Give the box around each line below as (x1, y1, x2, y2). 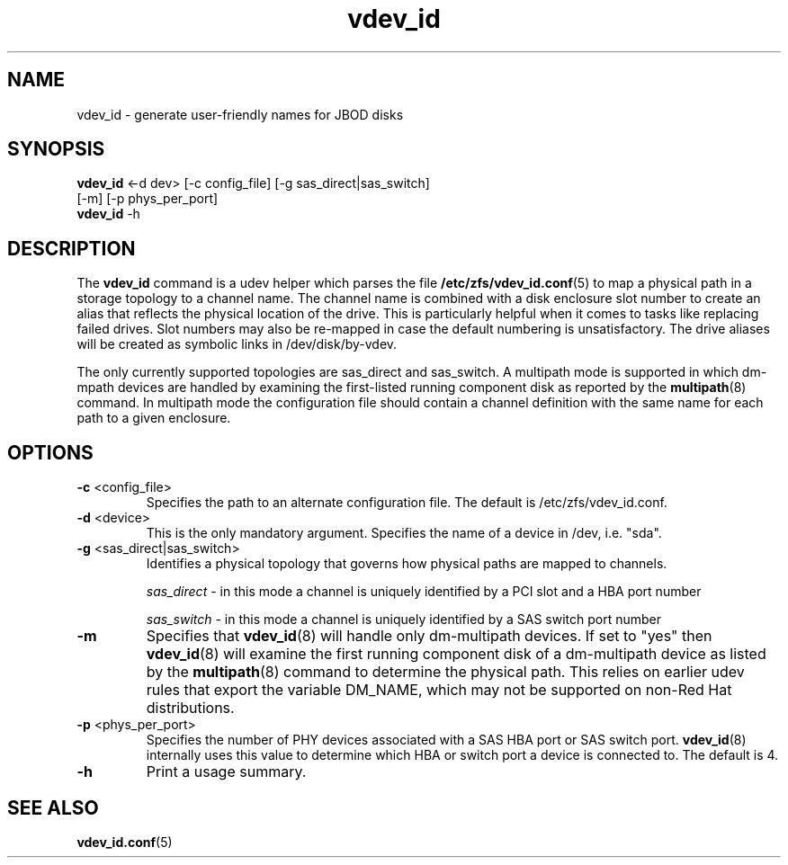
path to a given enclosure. (76, 410, 231, 426)
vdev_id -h (76, 206, 140, 222)
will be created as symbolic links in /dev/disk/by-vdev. (76, 336, 398, 352)
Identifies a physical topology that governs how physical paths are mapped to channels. (146, 556, 667, 572)
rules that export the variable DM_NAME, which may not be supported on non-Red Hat (146, 681, 732, 700)
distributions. (146, 699, 235, 718)
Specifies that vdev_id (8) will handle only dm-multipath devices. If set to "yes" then (146, 627, 712, 646)
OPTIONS (7, 441, 94, 464)
